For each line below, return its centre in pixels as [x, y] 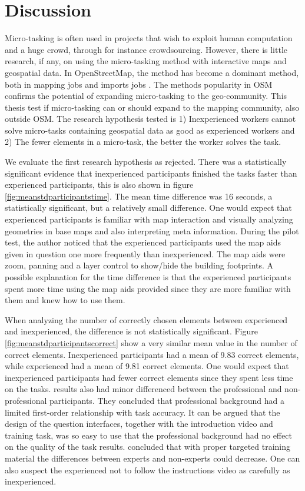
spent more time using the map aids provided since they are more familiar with [148, 288]
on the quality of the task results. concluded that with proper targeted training [148, 447]
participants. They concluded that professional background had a [167, 400]
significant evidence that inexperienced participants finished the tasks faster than [151, 173]
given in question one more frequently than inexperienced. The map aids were [145, 253]
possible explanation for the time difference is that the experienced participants [148, 277]
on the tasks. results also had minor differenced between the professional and [143, 389]
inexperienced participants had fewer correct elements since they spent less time [149, 377]
